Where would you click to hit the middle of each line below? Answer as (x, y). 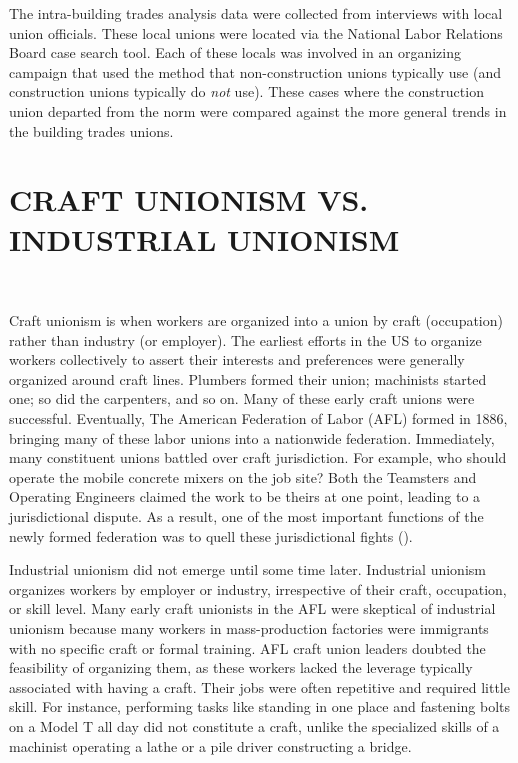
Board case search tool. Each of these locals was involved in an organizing (235, 52)
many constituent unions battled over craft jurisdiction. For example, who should (258, 457)
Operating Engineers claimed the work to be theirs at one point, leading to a (245, 496)
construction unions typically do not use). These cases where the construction (246, 91)
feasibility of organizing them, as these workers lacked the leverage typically (241, 667)
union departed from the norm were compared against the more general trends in (258, 110)
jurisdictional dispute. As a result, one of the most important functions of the (246, 516)
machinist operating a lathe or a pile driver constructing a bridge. (210, 745)
